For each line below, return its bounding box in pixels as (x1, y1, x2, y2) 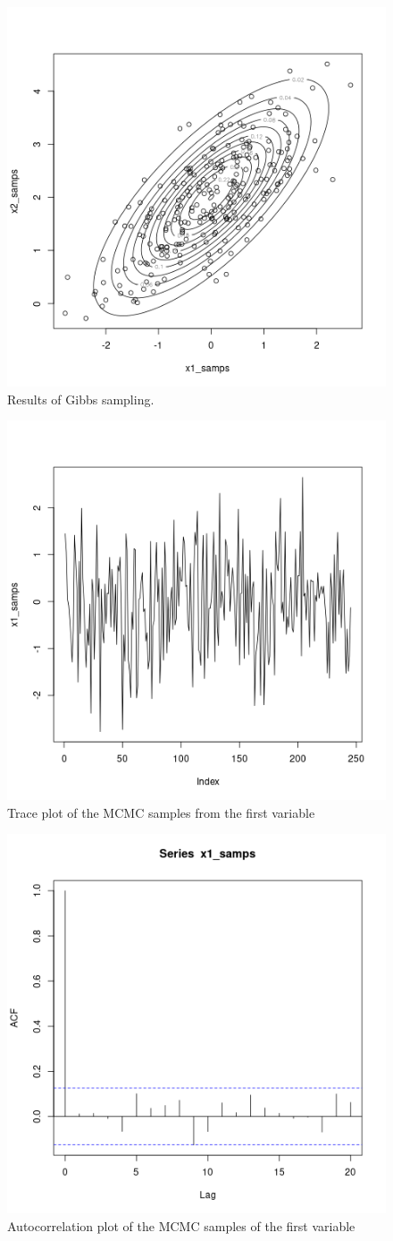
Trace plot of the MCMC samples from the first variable (7, 803, 315, 821)
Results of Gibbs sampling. (7, 389, 155, 408)
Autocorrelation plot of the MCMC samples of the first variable (7, 1216, 355, 1235)
